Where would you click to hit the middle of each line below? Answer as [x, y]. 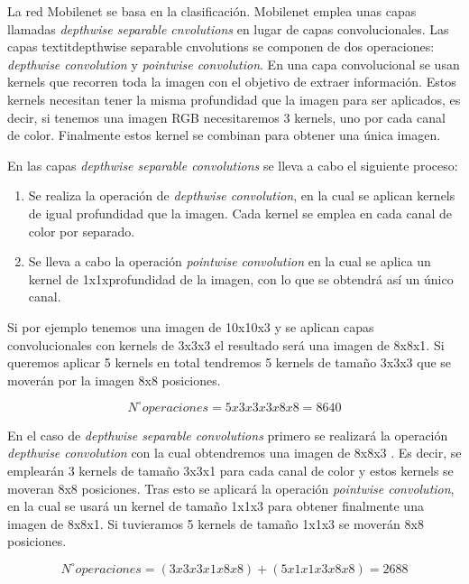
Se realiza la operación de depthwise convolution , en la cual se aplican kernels [242, 195]
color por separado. [82, 231]
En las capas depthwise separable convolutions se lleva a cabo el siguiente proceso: [233, 165]
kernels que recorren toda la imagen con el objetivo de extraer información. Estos [232, 82]
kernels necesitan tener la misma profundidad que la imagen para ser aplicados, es [234, 99]
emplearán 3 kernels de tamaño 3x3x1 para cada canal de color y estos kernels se [230, 470]
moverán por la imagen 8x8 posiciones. [114, 380]
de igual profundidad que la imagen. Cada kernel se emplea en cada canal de [240, 213]
